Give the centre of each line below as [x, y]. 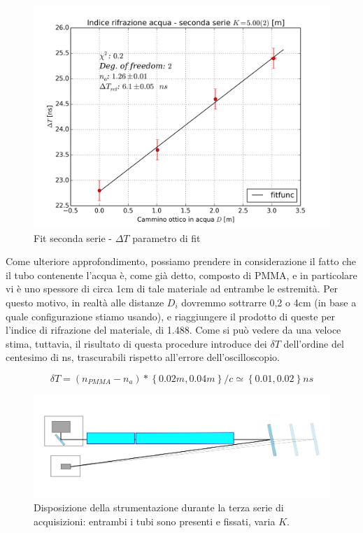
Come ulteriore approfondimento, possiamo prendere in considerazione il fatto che [181, 261]
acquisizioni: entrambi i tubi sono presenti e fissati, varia [155, 521]
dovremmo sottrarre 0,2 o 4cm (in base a [269, 302]
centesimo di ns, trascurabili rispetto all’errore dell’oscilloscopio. [143, 357]
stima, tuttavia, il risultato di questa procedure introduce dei [136, 343]
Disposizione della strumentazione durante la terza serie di [159, 507]
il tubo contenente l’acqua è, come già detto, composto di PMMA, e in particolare [181, 275]
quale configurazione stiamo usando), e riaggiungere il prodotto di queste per [171, 316]
